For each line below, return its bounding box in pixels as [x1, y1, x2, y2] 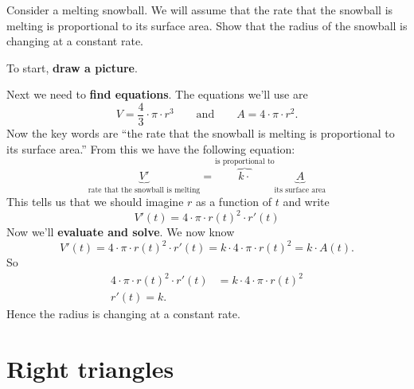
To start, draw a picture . [6, 59, 138, 76]
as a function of [196, 193, 271, 210]
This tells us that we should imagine [6, 193, 184, 210]
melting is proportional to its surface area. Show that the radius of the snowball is [6, 17, 408, 33]
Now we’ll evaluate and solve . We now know [6, 224, 235, 240]
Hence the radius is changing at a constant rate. [6, 305, 240, 322]
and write [283, 193, 330, 210]
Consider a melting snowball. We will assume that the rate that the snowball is [6, 2, 393, 18]
